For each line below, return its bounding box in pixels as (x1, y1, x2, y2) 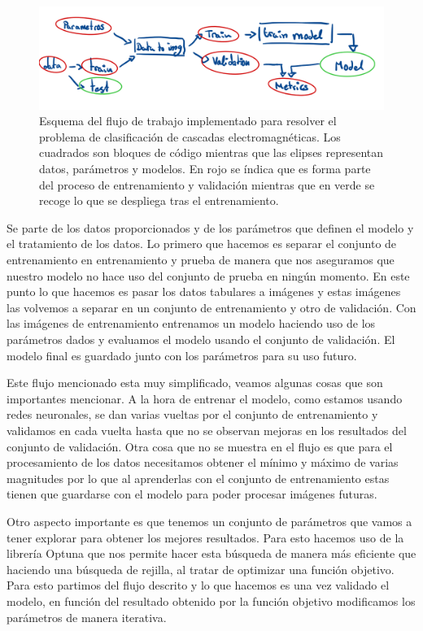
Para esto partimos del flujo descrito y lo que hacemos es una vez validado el (7, 577, 390, 594)
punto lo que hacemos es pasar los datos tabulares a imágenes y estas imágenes (7, 283, 401, 300)
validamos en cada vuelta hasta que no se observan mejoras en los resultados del (7, 421, 407, 438)
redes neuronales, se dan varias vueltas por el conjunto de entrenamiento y (7, 406, 378, 423)
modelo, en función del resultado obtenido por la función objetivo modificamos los (7, 592, 416, 609)
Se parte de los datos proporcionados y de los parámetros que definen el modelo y (7, 219, 414, 236)
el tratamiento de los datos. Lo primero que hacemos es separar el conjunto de (7, 235, 397, 252)
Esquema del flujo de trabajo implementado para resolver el (39, 112, 337, 129)
